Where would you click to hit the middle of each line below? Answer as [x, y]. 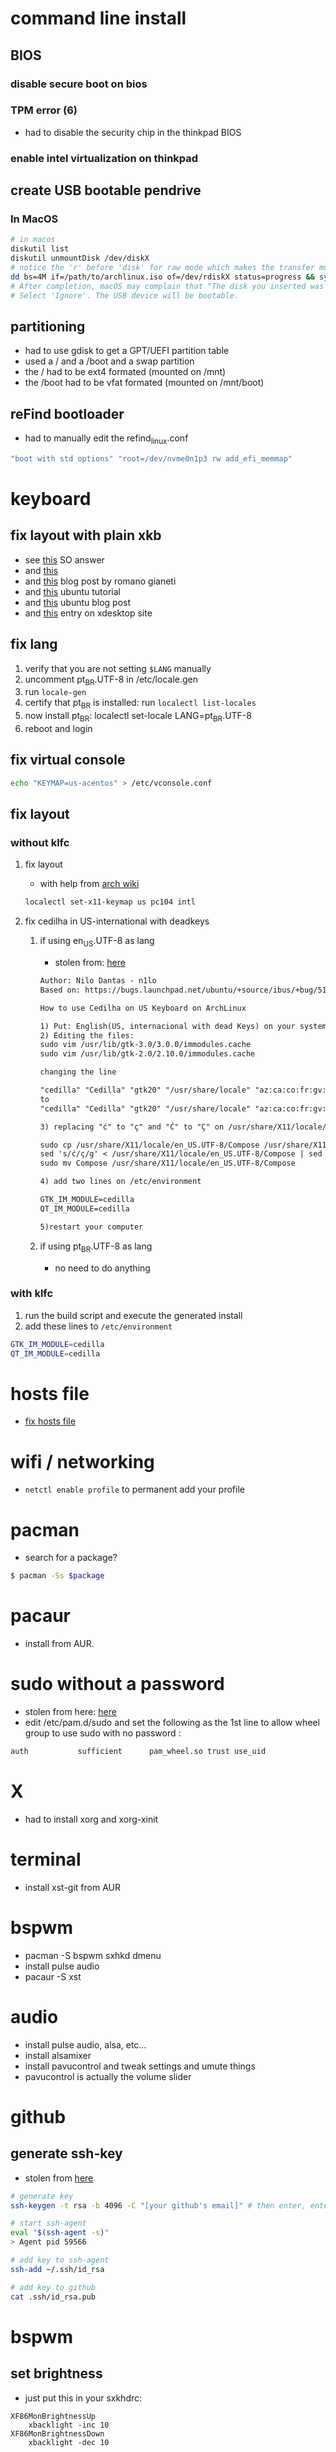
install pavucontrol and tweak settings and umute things [140, 2066]
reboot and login [58, 729]
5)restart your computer [91, 1227]
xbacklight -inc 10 [69, 2425]
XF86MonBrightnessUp [53, 2416]
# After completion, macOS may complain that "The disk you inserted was [167, 286]
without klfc [40, 843]
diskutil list [40, 249]
